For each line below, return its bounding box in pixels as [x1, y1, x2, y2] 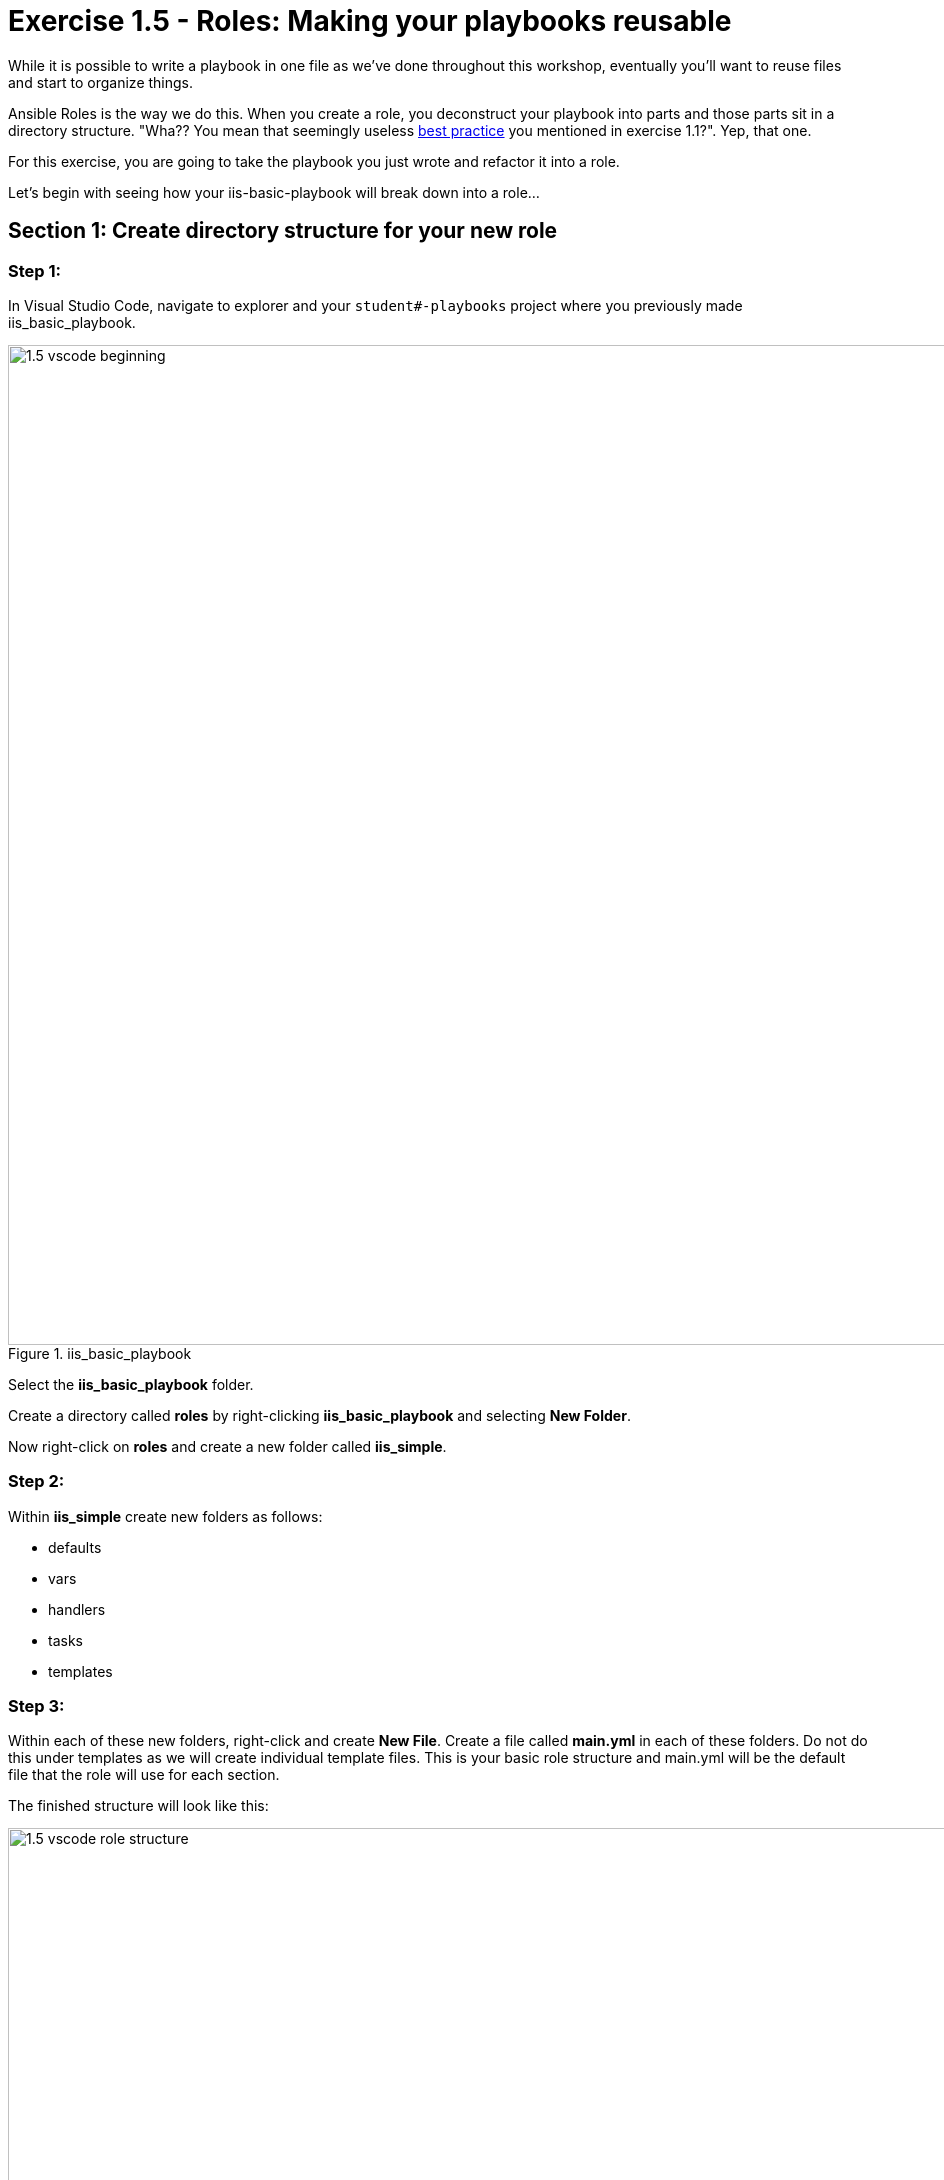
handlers [48, 1600, 106, 1618]
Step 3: [8, 1696, 65, 1717]
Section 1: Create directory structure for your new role [8, 218, 558, 244]
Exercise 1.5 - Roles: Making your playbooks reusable [8, 4, 732, 38]
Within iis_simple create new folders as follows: [8, 1507, 323, 1525]
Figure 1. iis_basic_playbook [8, 1344, 192, 1362]
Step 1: [8, 260, 61, 281]
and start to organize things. [8, 73, 194, 91]
